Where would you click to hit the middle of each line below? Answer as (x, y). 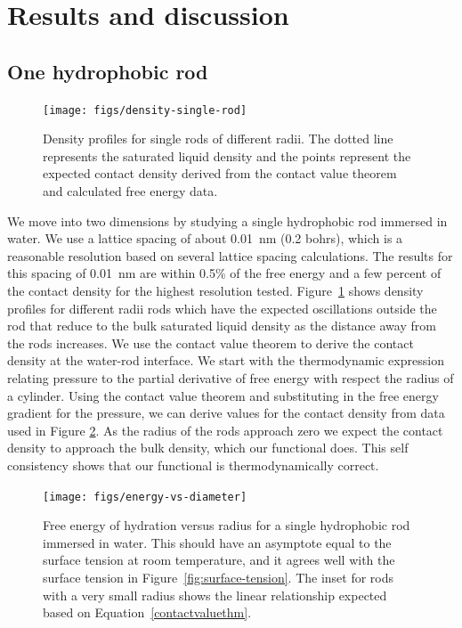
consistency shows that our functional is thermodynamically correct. (193, 465)
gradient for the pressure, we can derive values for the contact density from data (226, 413)
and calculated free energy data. (130, 191)
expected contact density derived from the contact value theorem (220, 173)
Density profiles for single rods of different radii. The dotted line (218, 139)
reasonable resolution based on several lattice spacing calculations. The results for (230, 255)
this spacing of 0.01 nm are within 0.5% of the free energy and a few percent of (224, 273)
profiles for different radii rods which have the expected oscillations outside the (222, 308)
